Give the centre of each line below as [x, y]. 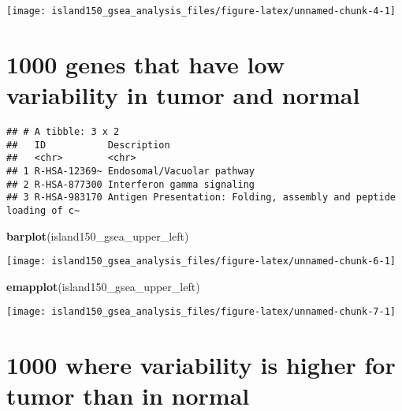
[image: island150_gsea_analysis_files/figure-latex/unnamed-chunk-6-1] [201, 262]
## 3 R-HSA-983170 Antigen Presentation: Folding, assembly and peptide [201, 198]
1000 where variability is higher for [201, 365]
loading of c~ [43, 210]
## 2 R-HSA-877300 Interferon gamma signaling [130, 184]
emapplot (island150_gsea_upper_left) [103, 286]
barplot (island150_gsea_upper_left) [98, 235]
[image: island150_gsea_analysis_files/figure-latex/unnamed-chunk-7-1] [201, 312]
